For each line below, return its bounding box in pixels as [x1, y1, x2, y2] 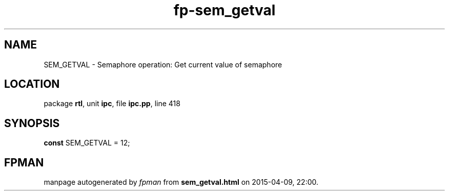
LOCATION [4, 78, 60, 91]
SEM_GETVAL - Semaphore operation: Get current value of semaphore [44, 60, 282, 69]
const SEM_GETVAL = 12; [44, 138, 130, 148]
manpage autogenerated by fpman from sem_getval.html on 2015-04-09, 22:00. [44, 178, 319, 187]
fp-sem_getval [173, 2, 276, 19]
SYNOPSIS [4, 116, 60, 130]
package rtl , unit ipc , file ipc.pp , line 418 [44, 99, 180, 108]
